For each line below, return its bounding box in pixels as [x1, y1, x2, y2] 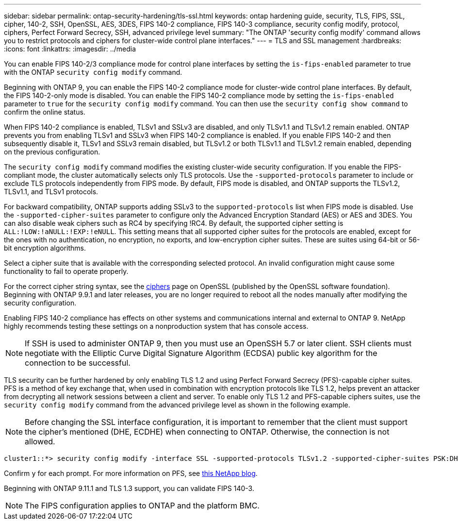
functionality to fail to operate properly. [4, 267, 129, 275]
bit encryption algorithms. [4, 244, 86, 252]
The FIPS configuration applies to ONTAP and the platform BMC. [25, 501, 260, 510]
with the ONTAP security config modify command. [4, 68, 182, 76]
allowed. [25, 437, 55, 446]
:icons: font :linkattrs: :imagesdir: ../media [4, 45, 136, 53]
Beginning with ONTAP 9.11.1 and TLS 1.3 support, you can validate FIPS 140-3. [4, 484, 254, 492]
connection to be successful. [25, 358, 131, 368]
